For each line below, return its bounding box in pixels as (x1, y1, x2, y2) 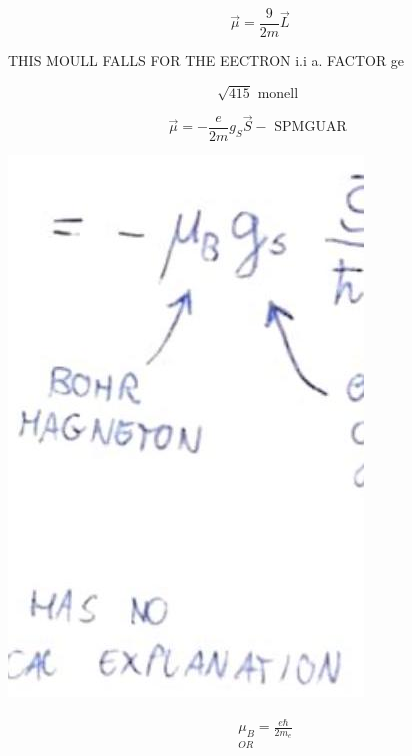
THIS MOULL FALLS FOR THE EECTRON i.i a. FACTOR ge (8, 50, 405, 71)
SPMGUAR (274, 120, 347, 135)
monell (257, 86, 299, 101)
